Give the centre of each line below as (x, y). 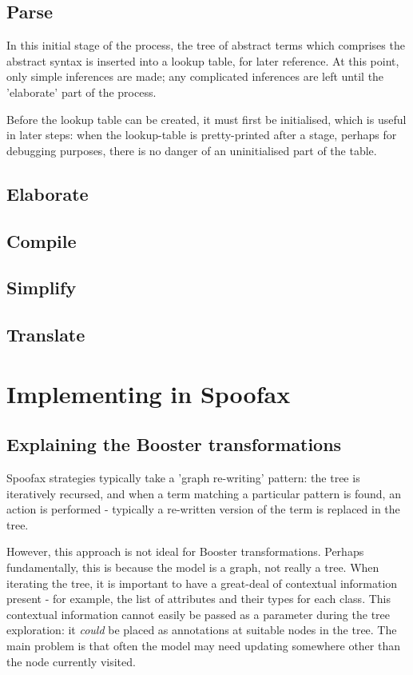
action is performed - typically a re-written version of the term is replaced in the (203, 509)
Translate (46, 335)
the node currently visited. (71, 661)
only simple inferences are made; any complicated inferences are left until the (195, 76)
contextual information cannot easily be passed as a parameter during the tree (199, 614)
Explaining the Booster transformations (174, 444)
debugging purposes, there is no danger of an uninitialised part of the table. (192, 150)
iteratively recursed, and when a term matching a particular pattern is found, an (204, 493)
